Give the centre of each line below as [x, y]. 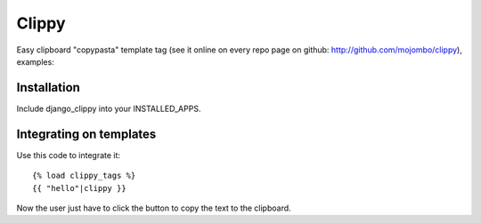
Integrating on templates [86, 134]
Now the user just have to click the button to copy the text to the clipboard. [154, 208]
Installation [48, 88]
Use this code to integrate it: [68, 155]
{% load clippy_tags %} [84, 176]
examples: [36, 61]
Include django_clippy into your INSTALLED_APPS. [109, 108]
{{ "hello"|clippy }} [79, 188]
